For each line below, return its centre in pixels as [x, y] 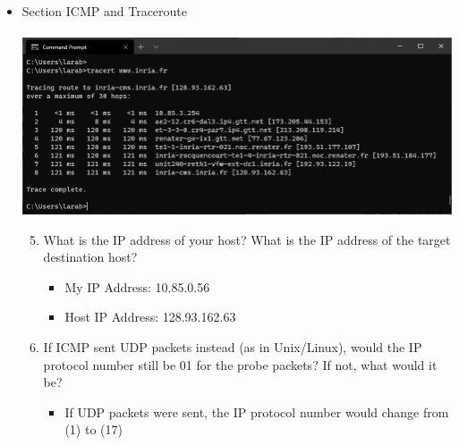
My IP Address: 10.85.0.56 [137, 286]
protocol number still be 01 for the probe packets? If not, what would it [240, 364]
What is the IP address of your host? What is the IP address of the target [247, 239]
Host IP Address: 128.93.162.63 [150, 317]
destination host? [90, 257]
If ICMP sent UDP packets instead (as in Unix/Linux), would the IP [233, 347]
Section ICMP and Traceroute [105, 11]
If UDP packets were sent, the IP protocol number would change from [257, 411]
